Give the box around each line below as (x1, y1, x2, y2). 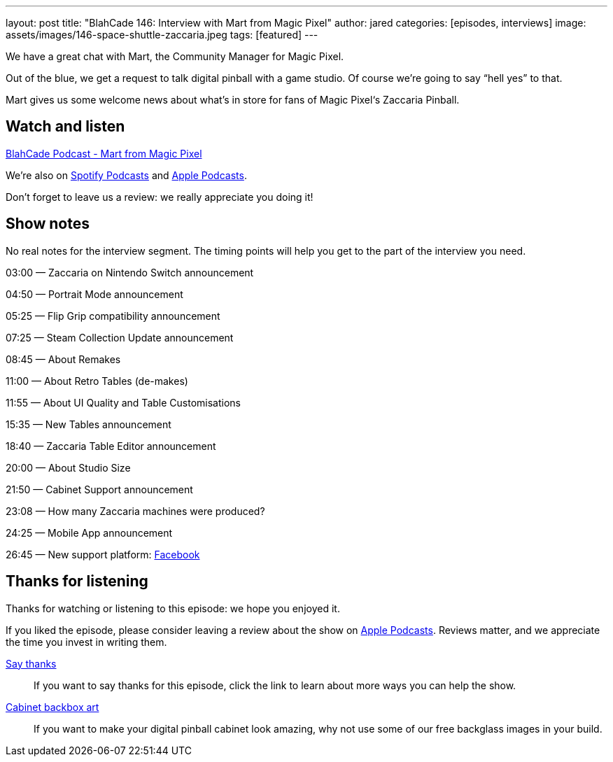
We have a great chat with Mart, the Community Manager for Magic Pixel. (6, 50, 344, 62)
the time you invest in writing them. (6, 635, 167, 648)
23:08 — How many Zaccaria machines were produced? (6, 505, 265, 517)
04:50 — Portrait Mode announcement (6, 288, 183, 300)
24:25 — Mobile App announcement (6, 526, 173, 539)
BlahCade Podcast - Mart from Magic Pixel (6, 147, 202, 160)
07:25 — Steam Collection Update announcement (6, 331, 234, 344)
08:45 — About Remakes (6, 353, 121, 365)
